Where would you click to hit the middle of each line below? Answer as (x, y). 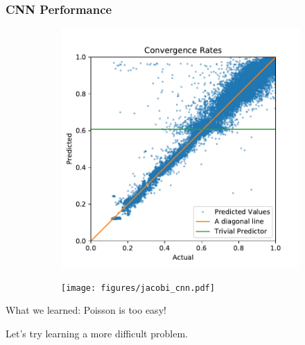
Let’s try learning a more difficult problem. (97, 334)
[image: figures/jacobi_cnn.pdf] (138, 288)
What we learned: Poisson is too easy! (86, 310)
